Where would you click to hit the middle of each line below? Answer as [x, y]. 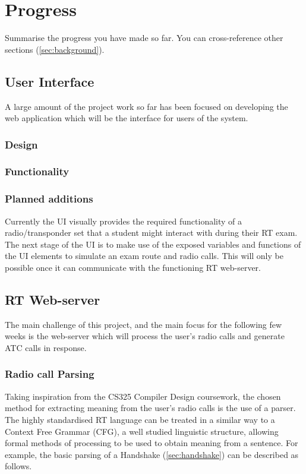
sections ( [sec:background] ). [55, 49]
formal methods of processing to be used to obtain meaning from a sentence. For [152, 443]
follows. [18, 466]
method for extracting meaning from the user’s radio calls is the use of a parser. [150, 408]
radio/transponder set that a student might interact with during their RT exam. [151, 233]
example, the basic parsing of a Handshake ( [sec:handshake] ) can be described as [152, 454]
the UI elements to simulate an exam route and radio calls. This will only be [144, 256]
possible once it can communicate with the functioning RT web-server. [133, 267]
